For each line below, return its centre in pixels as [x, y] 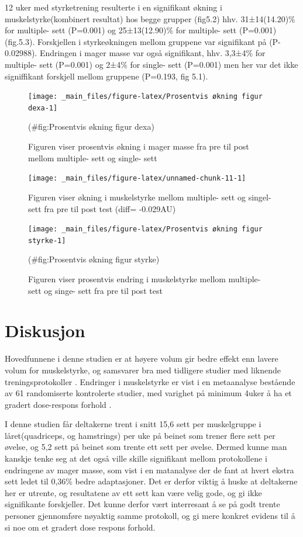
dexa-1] [43, 108]
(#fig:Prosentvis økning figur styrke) [94, 259]
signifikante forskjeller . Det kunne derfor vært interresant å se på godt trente [142, 504]
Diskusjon [45, 330]
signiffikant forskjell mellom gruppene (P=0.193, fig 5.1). [106, 76]
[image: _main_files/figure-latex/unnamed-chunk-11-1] [137, 179]
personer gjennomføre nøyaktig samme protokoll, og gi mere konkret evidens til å [150, 516]
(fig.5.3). [20, 41]
